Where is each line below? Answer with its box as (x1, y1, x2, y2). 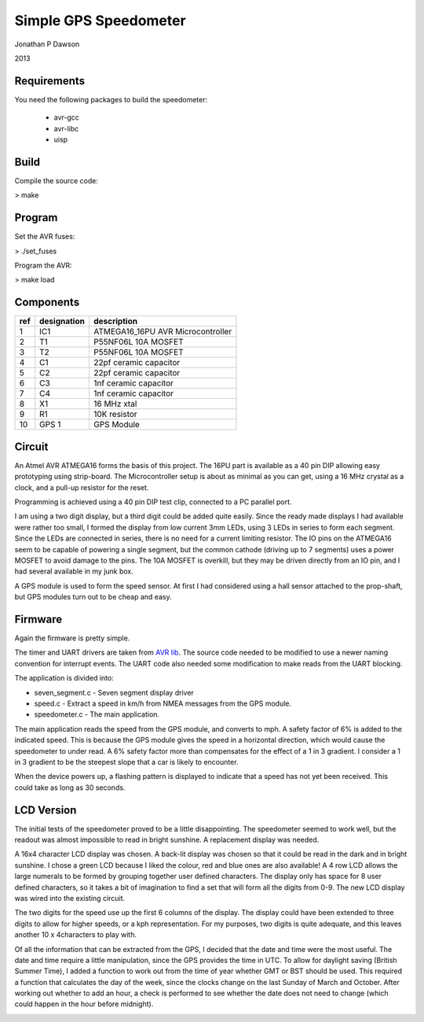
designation (39, 315, 86, 327)
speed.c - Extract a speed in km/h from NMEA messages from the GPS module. (34, 699, 292, 708)
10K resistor (93, 409, 137, 420)
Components (14, 296, 80, 309)
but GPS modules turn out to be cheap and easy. (14, 592, 172, 602)
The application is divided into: (14, 673, 114, 683)
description (93, 315, 137, 327)
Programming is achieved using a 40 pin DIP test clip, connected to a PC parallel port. (14, 496, 292, 507)
